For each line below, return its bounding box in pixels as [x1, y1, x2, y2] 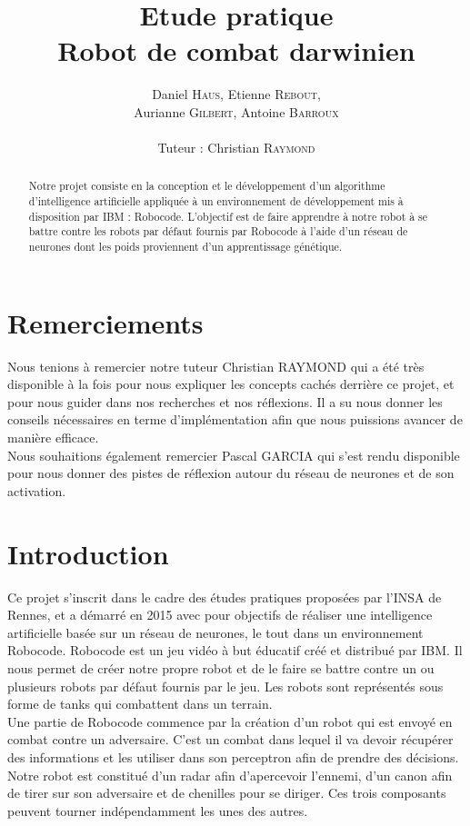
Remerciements [7, 304, 204, 341]
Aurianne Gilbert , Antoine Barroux [134, 102, 339, 121]
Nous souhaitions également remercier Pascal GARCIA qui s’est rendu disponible [7, 445, 460, 464]
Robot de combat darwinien [57, 32, 415, 69]
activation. [7, 481, 66, 500]
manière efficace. [7, 428, 99, 447]
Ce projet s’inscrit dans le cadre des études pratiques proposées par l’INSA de [7, 587, 442, 606]
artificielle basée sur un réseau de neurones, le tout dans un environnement [7, 622, 424, 642]
